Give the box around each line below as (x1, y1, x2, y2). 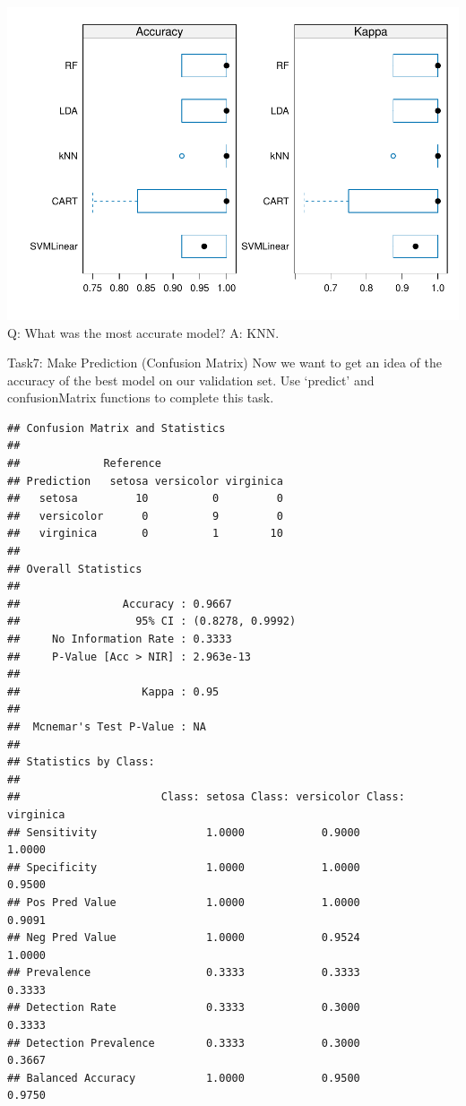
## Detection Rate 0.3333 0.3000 (7, 1001, 360, 1015)
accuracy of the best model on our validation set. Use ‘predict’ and (7, 370, 375, 389)
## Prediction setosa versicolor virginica (7, 474, 283, 488)
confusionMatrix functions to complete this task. (7, 388, 274, 407)
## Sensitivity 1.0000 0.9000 (7, 825, 360, 839)
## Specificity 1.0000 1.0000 (7, 860, 360, 874)
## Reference (7, 457, 161, 471)
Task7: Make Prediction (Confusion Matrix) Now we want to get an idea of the (7, 353, 442, 372)
